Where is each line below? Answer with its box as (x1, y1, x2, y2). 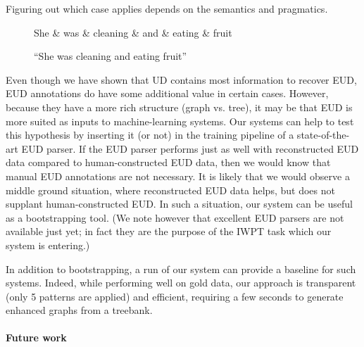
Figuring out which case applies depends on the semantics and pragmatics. (6, 1, 328, 15)
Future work (6, 330, 67, 345)
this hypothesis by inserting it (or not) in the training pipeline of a (6, 127, 294, 142)
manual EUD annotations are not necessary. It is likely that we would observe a (6, 168, 350, 183)
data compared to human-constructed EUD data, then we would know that (6, 155, 331, 170)
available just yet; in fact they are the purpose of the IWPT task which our (6, 224, 332, 239)
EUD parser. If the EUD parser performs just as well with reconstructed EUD (21, 141, 359, 156)
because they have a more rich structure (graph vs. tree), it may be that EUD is (6, 99, 353, 114)
